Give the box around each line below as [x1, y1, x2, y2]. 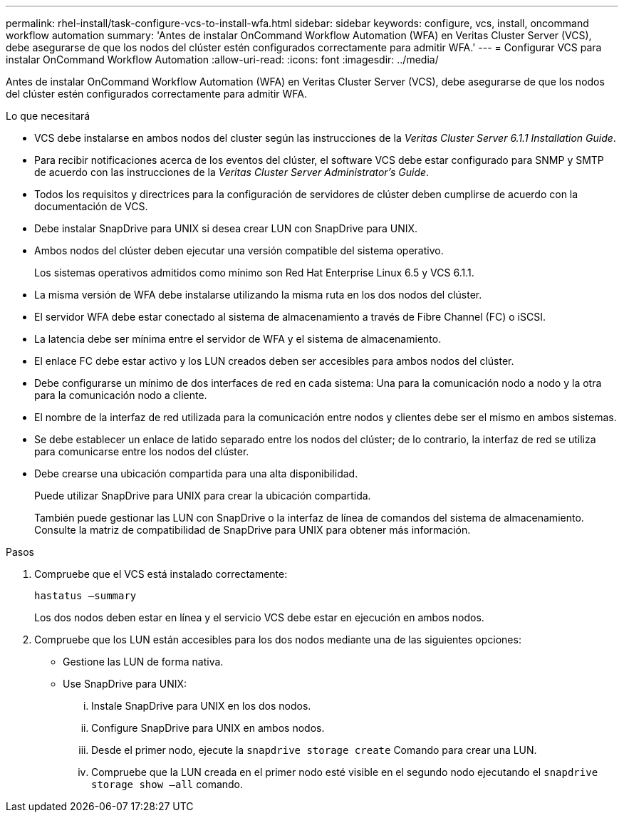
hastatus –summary [34, 590, 137, 601]
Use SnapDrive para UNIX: [63, 678, 187, 690]
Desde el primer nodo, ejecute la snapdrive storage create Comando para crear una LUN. [91, 744, 537, 756]
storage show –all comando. [91, 778, 244, 790]
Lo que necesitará [6, 110, 90, 122]
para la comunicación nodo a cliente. [34, 389, 207, 401]
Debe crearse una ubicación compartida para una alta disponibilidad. [34, 467, 358, 480]
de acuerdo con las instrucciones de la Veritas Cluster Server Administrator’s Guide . [34, 166, 430, 178]
